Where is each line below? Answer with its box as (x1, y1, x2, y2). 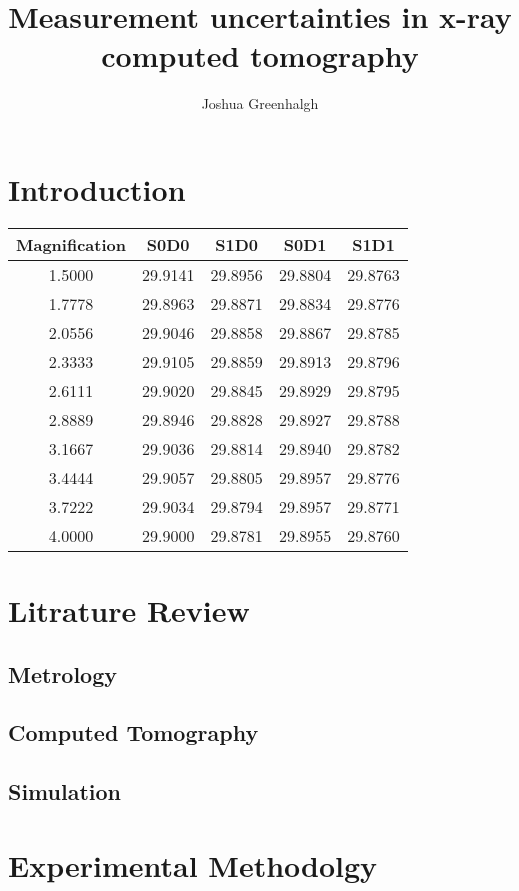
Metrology (8, 658, 118, 689)
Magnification (16, 232, 126, 256)
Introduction (8, 168, 186, 209)
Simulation (8, 776, 122, 807)
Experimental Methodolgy (8, 844, 378, 885)
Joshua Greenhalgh (201, 93, 319, 114)
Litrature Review (8, 590, 250, 631)
